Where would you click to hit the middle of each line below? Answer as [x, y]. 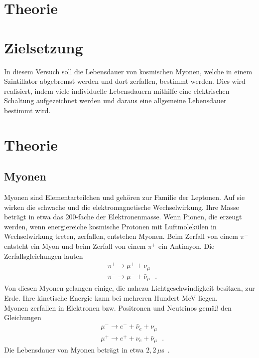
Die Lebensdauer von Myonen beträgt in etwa [74, 350]
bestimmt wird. [27, 110]
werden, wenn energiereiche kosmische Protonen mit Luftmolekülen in [110, 226]
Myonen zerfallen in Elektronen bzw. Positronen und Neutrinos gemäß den [118, 307]
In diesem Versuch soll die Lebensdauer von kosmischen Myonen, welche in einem [128, 71]
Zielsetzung [44, 47]
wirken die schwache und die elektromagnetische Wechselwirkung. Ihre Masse [122, 207]
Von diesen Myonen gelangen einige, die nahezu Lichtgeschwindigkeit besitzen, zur [129, 288]
